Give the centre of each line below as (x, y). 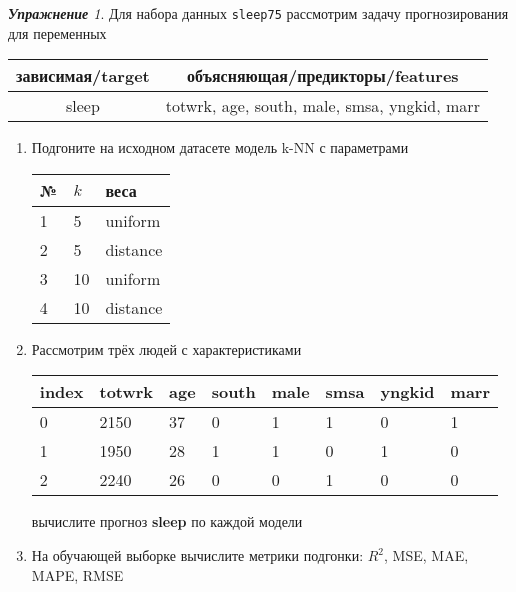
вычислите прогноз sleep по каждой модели (167, 521)
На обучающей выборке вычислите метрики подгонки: (197, 555)
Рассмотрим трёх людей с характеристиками (166, 348)
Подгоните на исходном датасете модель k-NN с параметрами (220, 147)
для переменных (57, 32)
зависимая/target (83, 76)
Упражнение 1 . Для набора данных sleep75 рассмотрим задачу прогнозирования (258, 13)
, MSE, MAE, (426, 555)
